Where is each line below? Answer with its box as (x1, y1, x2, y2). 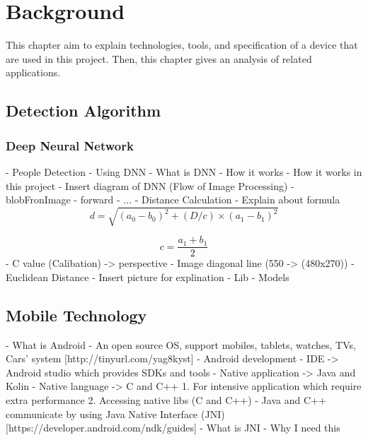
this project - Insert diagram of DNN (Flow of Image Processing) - (6, 178, 294, 193)
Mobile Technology (6, 304, 147, 326)
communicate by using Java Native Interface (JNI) (6, 406, 225, 421)
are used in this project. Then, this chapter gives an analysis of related (6, 51, 312, 66)
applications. (6, 65, 61, 80)
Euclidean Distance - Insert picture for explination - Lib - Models (6, 269, 289, 284)
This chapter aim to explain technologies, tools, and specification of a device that (6, 37, 358, 52)
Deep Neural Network (6, 136, 134, 154)
